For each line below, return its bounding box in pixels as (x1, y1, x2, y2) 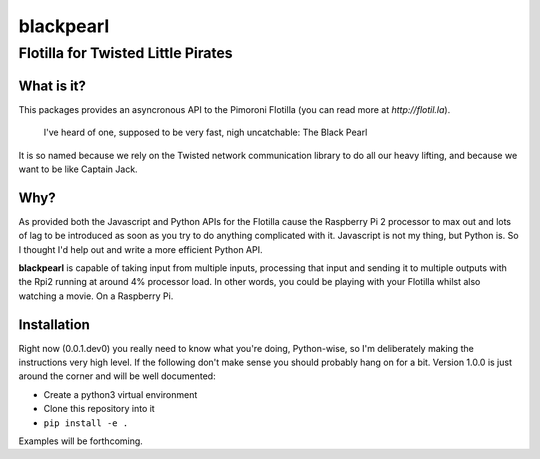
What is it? (18, 77, 87, 94)
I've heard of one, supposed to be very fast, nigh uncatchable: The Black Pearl (43, 126, 368, 139)
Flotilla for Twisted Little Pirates (18, 44, 234, 62)
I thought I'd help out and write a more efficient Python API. (18, 243, 264, 255)
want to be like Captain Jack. (18, 163, 139, 175)
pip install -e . (43, 417, 129, 429)
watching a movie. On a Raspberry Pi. (18, 290, 174, 302)
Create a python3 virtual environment (43, 388, 198, 400)
